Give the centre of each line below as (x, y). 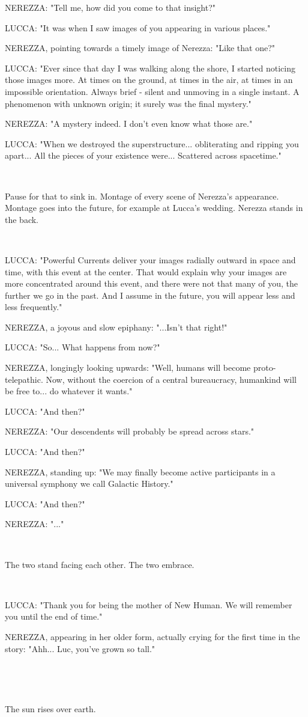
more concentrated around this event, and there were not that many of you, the (151, 283)
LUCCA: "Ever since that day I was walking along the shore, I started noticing (150, 68)
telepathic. (24, 379)
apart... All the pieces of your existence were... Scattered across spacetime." (143, 155)
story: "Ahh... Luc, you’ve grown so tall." (80, 648)
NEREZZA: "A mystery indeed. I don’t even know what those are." (129, 124)
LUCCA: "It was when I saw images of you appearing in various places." (138, 27)
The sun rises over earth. (50, 709)
